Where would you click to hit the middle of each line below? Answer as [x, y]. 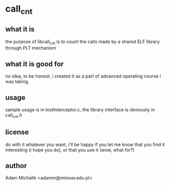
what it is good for [35, 64]
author [16, 166]
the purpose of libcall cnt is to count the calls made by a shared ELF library [83, 42]
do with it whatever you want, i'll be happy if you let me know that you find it [85, 144]
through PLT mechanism [31, 48]
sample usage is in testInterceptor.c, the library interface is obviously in [80, 110]
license [17, 132]
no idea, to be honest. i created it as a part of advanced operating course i [83, 76]
